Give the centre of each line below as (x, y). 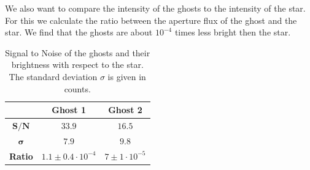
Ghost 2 (125, 110)
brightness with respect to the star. (77, 65)
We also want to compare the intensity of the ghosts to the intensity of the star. (155, 8)
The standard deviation (53, 76)
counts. (77, 88)
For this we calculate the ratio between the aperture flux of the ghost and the (151, 20)
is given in (127, 76)
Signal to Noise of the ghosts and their (78, 52)
